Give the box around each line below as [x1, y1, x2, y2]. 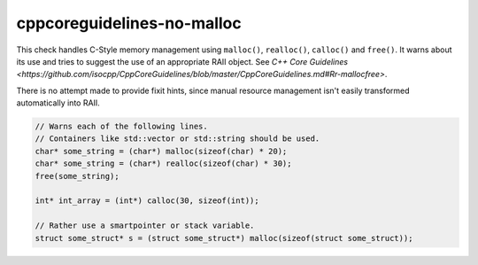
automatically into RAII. [16, 97, 101, 108]
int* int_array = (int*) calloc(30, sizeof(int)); [35, 196, 260, 206]
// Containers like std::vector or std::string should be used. [35, 134, 320, 144]
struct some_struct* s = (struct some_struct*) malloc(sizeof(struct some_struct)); [35, 233, 413, 243]
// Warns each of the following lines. [35, 121, 208, 132]
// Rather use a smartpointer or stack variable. [35, 221, 255, 230]
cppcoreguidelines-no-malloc [16, 13, 243, 33]
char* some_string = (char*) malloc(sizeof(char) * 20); [35, 146, 288, 156]
